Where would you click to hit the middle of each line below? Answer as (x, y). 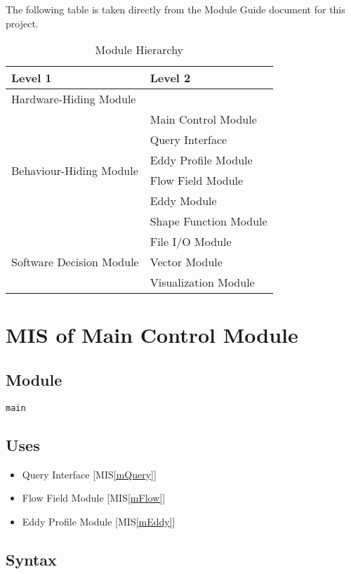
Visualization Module (202, 282)
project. (22, 23)
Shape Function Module (208, 221)
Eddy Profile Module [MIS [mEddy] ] (99, 521)
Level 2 (170, 78)
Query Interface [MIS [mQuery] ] (89, 474)
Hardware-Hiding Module (74, 99)
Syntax (31, 559)
